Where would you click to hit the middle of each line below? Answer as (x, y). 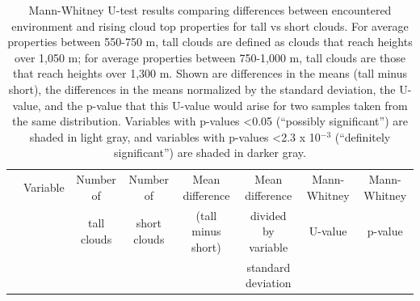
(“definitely (363, 136)
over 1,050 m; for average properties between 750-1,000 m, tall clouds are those (210, 57)
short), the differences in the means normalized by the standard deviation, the (202, 89)
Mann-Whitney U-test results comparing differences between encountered (210, 10)
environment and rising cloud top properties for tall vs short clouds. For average (210, 25)
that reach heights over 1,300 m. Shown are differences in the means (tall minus (210, 73)
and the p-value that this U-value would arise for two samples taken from (226, 105)
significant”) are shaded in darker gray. (210, 153)
